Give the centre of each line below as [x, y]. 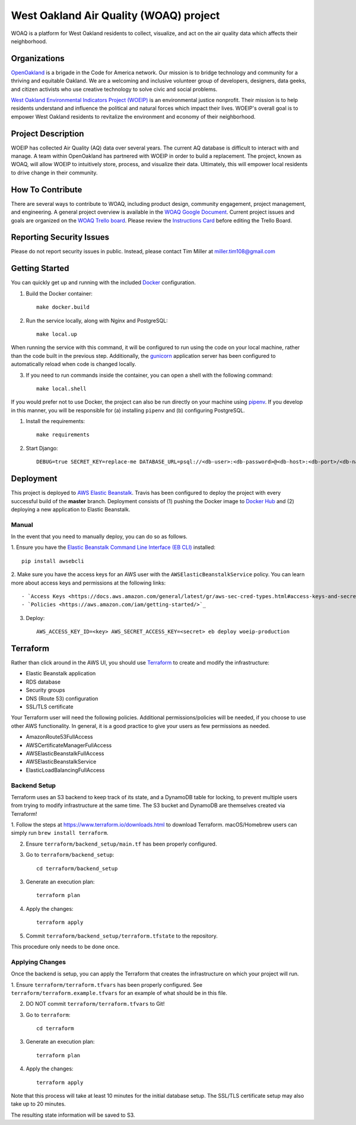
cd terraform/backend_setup [77, 868]
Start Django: [42, 448]
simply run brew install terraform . [60, 833]
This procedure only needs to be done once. [65, 947]
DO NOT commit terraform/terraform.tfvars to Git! [95, 1004]
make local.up [57, 334]
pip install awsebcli [53, 561]
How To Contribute [47, 190]
